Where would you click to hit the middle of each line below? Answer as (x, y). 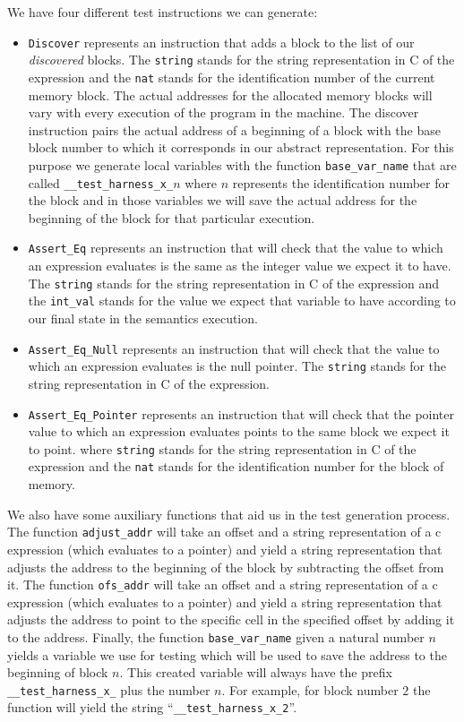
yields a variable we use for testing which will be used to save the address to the (227, 654)
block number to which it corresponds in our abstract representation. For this (241, 147)
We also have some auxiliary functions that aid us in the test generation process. (229, 514)
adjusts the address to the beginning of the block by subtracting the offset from (226, 567)
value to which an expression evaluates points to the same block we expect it (239, 431)
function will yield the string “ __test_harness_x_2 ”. (152, 707)
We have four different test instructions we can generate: (163, 12)
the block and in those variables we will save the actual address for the (223, 200)
